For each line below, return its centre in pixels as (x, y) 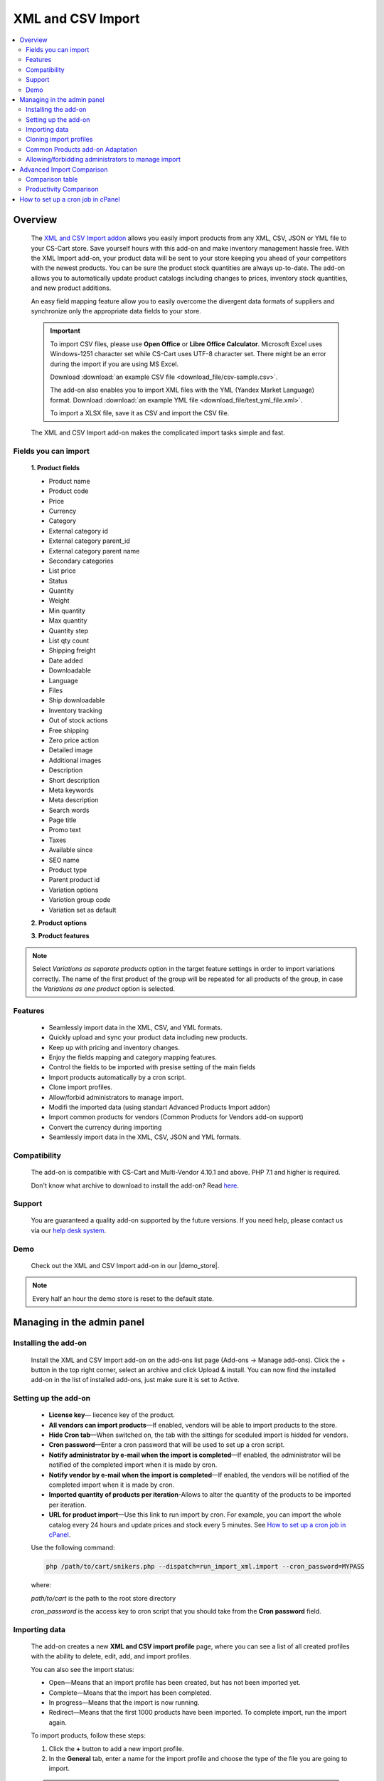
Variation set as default (82, 910)
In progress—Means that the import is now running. (124, 1703)
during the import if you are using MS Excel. (114, 364)
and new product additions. (71, 288)
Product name (69, 481)
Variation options (74, 890)
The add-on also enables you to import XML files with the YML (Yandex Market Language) (182, 390)
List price (62, 571)
